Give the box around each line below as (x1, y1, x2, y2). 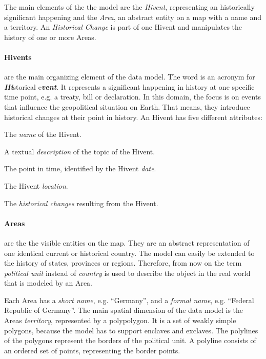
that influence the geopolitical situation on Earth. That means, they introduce (4, 101, 250, 112)
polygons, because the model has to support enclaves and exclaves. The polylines (4, 325, 258, 335)
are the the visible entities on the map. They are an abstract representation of (4, 237, 250, 248)
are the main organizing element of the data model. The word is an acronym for (4, 71, 255, 82)
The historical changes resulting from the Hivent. (4, 197, 158, 208)
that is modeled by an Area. (4, 277, 93, 288)
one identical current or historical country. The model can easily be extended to (4, 247, 255, 258)
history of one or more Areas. (4, 31, 96, 42)
